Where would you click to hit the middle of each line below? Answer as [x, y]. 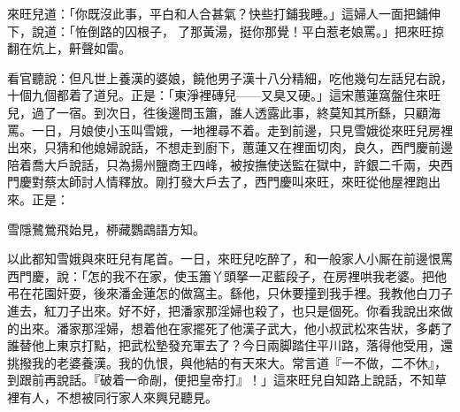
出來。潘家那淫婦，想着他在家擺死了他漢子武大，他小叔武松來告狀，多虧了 [236, 328]
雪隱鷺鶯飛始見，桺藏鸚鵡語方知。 [106, 229]
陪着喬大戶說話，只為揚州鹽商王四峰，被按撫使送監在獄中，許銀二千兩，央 [224, 164]
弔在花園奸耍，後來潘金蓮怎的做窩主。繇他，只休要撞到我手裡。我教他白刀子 [230, 293]
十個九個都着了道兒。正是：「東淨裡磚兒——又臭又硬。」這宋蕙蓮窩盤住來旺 [224, 95]
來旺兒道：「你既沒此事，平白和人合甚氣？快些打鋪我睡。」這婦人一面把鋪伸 [224, 13]
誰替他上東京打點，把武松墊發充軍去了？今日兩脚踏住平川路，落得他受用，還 [230, 345]
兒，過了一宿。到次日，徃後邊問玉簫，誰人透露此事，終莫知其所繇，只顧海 [224, 112]
